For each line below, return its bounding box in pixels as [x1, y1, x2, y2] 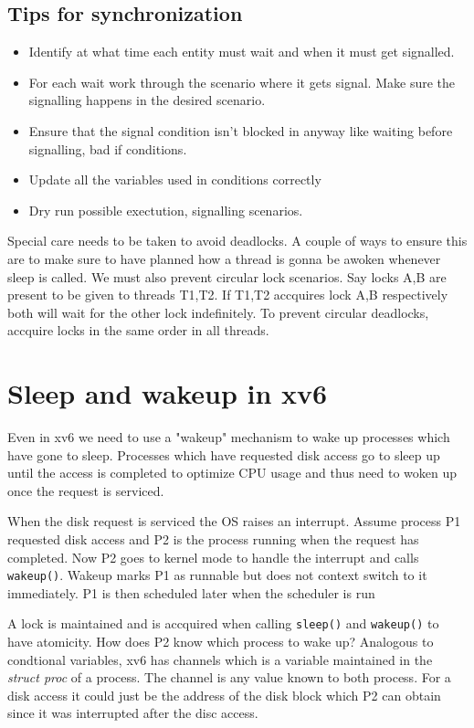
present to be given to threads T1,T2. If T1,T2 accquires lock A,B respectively [7, 285, 448, 304]
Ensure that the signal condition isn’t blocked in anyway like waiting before [28, 121, 453, 140]
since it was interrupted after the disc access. [7, 703, 258, 723]
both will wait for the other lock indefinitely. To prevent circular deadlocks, [7, 302, 429, 322]
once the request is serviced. [7, 480, 164, 500]
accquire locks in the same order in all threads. [7, 321, 269, 340]
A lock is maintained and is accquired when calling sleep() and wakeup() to [7, 614, 439, 633]
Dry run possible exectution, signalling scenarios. [28, 200, 303, 219]
